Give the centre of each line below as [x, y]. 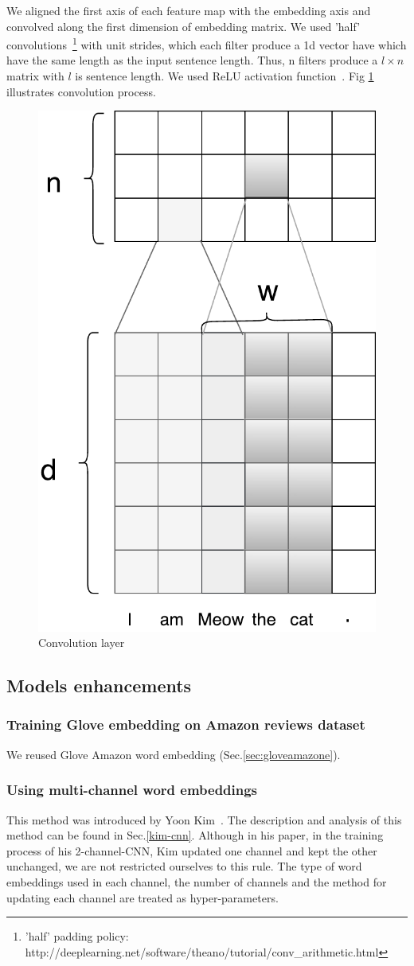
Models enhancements [99, 686]
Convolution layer [82, 643]
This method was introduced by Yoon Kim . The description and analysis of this [204, 819]
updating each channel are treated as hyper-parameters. [143, 897]
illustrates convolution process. [81, 91]
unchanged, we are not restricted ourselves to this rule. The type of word [184, 866]
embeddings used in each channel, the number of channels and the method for [197, 881]
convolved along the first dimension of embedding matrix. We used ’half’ [184, 26]
